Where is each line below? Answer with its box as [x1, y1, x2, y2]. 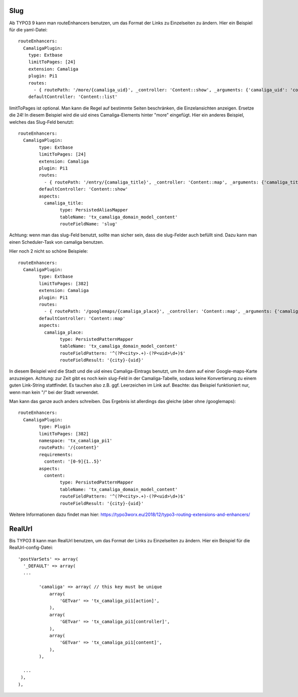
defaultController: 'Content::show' [39, 187, 129, 192]
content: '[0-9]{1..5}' [44, 459, 102, 465]
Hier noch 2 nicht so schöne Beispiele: [9, 248, 88, 254]
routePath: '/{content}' [39, 445, 99, 450]
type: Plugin [39, 424, 71, 430]
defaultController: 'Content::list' [28, 94, 118, 100]
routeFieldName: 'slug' [60, 221, 118, 227]
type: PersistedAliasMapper [60, 207, 129, 213]
